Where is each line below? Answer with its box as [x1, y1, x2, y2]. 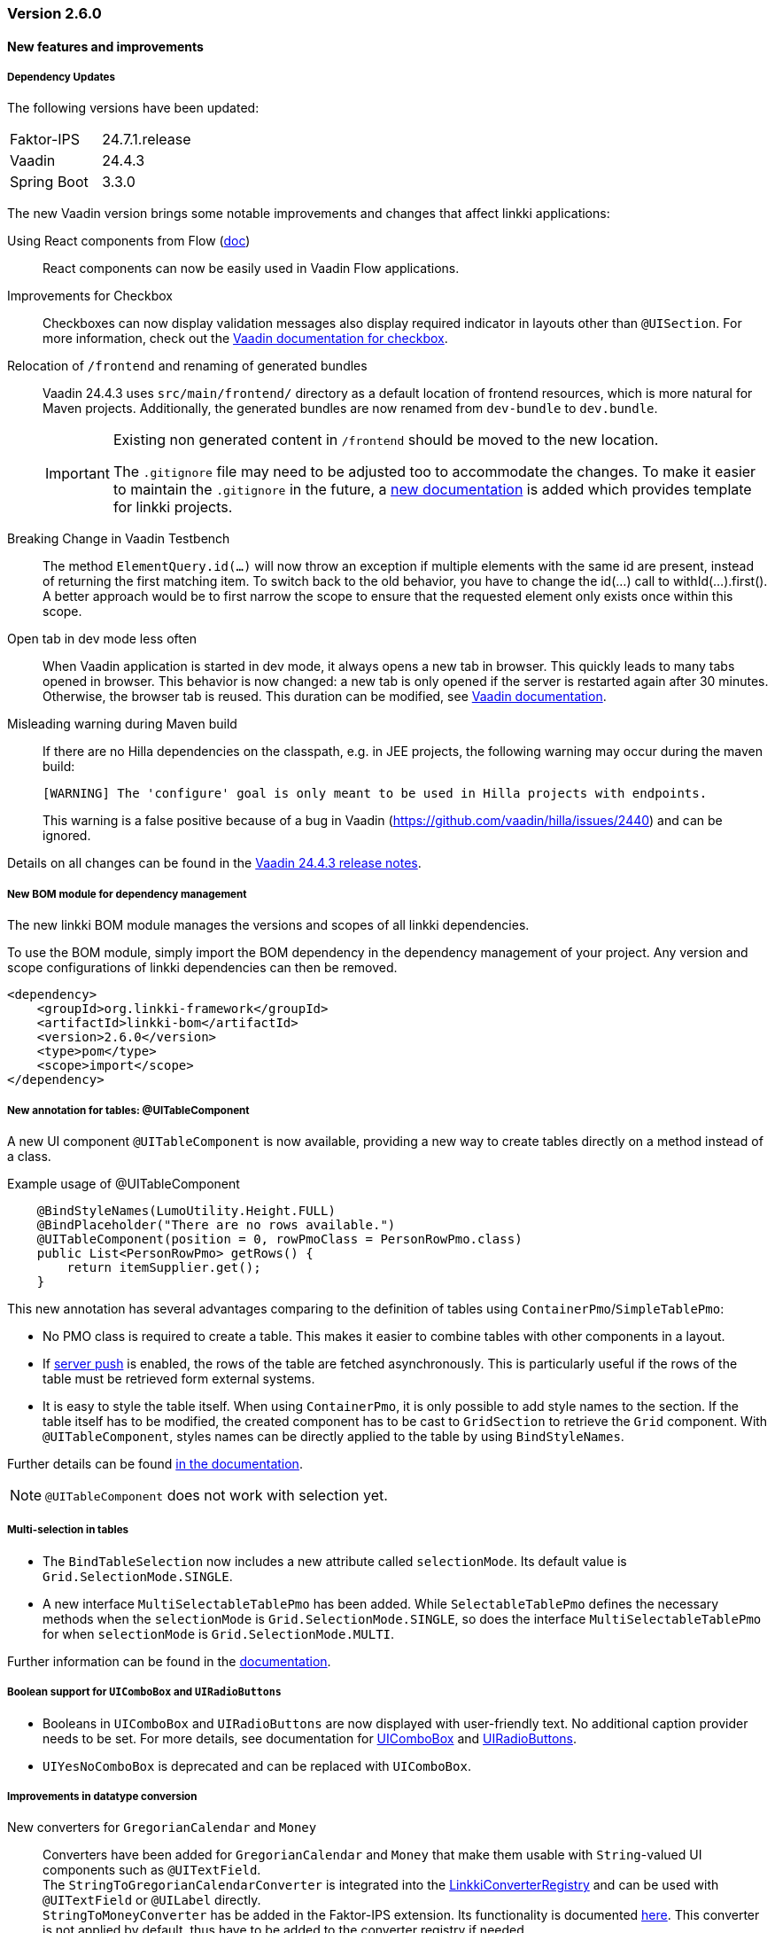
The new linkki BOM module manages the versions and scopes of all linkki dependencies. [7, 917, 530, 933]
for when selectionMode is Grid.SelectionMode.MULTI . [43, 1625, 395, 1641]
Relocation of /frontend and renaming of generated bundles [7, 358, 368, 374]
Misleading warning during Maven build [7, 716, 237, 732]
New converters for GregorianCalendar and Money [7, 1820, 317, 1836]
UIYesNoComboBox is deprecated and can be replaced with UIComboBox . [43, 1758, 471, 1773]
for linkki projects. [112, 498, 233, 517]
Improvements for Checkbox [7, 288, 173, 304]
